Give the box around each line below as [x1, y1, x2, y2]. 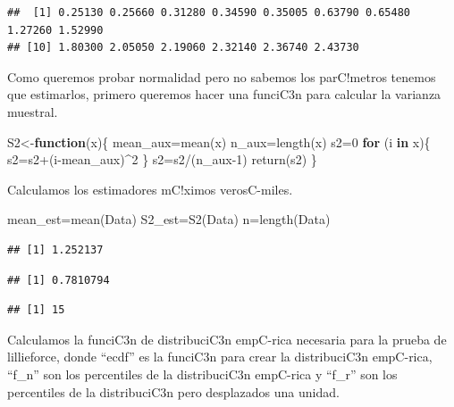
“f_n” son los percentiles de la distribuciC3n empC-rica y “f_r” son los [7, 364, 398, 383]
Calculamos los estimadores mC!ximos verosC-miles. [7, 179, 293, 198]
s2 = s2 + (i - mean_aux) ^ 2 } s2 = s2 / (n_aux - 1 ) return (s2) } [7, 150, 317, 169]
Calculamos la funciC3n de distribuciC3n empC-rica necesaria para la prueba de [7, 329, 447, 348]
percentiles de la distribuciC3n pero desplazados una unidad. [7, 382, 340, 401]
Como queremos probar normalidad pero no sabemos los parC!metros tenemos [7, 67, 436, 86]
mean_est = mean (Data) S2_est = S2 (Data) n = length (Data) [7, 210, 331, 228]
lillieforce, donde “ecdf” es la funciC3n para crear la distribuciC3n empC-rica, [7, 347, 433, 366]
